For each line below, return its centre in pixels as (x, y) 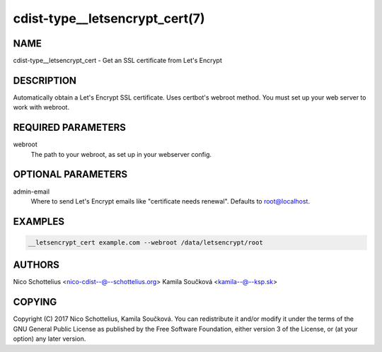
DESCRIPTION (45, 80)
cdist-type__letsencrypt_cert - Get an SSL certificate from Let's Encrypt (117, 61)
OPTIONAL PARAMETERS (70, 174)
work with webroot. (41, 107)
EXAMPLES (39, 222)
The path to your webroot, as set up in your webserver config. (121, 154)
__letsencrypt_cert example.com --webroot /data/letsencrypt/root (145, 242)
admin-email (31, 192)
